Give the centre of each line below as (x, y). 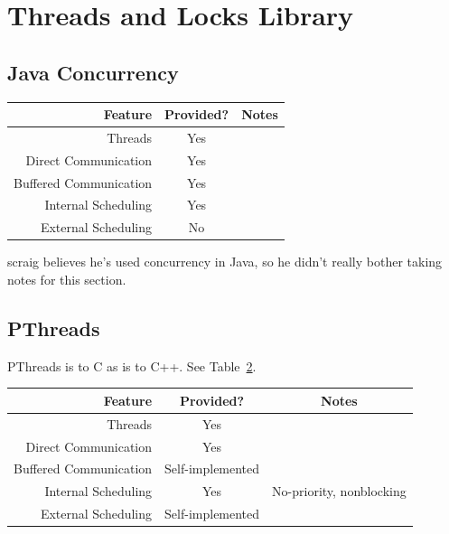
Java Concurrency (93, 72)
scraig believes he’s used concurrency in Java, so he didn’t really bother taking (225, 262)
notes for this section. (67, 279)
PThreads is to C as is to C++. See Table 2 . (132, 365)
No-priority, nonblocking (339, 491)
